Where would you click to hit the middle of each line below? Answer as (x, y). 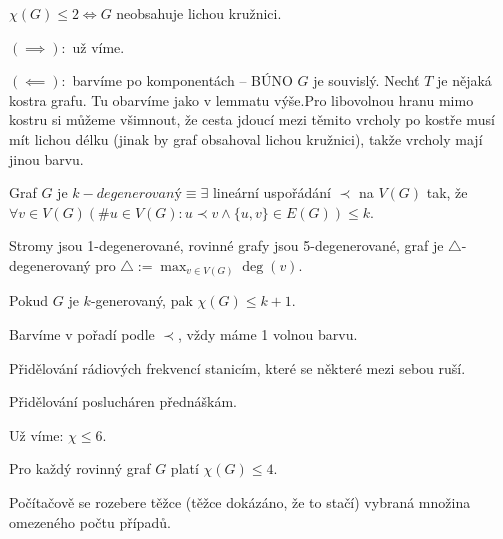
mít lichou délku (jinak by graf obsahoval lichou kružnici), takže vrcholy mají (246, 138)
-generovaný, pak (141, 300)
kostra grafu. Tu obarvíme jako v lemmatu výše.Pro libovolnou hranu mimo (241, 99)
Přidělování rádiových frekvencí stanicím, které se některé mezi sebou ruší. (237, 367)
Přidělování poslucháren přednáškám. (123, 401)
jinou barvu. (46, 158)
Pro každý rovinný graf (80, 468)
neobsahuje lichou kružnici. (199, 13)
